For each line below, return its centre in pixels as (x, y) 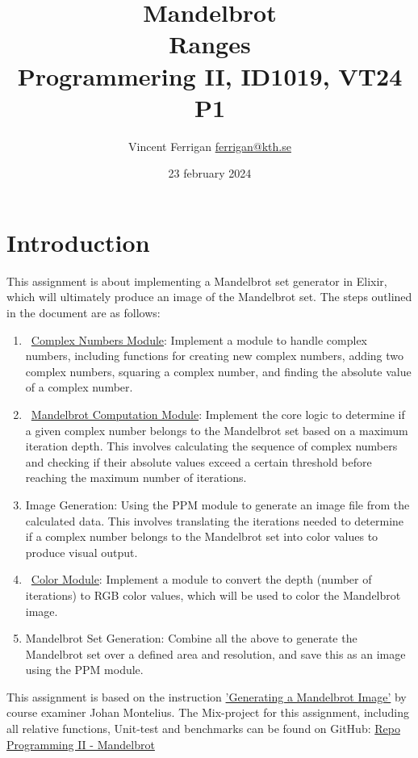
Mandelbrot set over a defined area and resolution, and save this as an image (215, 653)
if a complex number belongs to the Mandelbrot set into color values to (202, 536)
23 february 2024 (210, 173)
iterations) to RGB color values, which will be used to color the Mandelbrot (213, 595)
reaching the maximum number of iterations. (136, 477)
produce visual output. (82, 552)
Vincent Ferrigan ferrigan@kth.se (210, 146)
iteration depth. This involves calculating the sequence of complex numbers (211, 446)
